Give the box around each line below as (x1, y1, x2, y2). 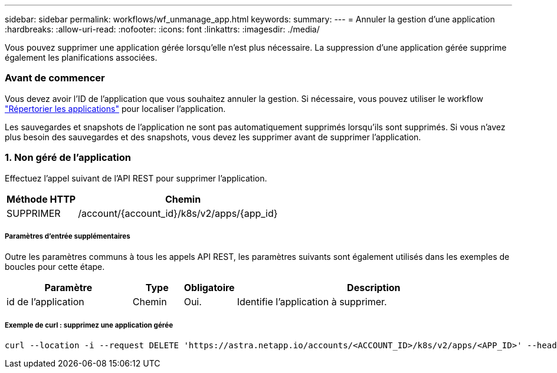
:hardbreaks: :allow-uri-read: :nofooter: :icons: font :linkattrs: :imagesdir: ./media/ (5, 24, 320, 34)
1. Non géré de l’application (5, 151, 131, 164)
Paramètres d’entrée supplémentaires (5, 232, 130, 240)
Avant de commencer (5, 72, 105, 84)
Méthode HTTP (6, 193, 76, 205)
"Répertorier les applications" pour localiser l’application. (5, 103, 226, 114)
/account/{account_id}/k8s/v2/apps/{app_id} (78, 207, 278, 219)
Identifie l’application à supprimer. (237, 296, 387, 308)
